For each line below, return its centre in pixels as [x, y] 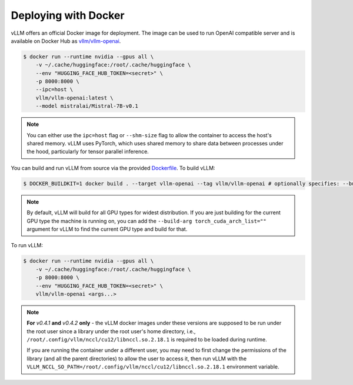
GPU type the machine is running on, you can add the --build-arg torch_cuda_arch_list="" [147, 221]
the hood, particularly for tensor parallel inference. [88, 152]
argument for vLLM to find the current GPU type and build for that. [107, 229]
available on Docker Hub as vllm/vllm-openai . [66, 41]
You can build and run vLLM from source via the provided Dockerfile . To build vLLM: [113, 168]
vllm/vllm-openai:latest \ [75, 98]
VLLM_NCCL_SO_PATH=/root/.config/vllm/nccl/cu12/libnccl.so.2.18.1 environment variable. [153, 367]
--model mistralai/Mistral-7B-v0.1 [87, 106]
